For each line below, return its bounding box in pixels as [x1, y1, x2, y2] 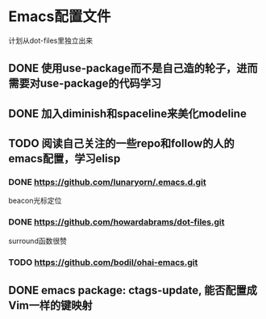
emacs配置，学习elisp [8, 152, 121, 166]
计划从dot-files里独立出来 [8, 36, 94, 45]
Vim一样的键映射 [8, 299, 93, 313]
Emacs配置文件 [8, 7, 111, 26]
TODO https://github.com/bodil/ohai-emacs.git [8, 256, 198, 267]
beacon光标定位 [8, 195, 62, 206]
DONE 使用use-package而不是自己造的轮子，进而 [8, 61, 258, 75]
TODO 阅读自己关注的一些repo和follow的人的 [8, 136, 235, 150]
